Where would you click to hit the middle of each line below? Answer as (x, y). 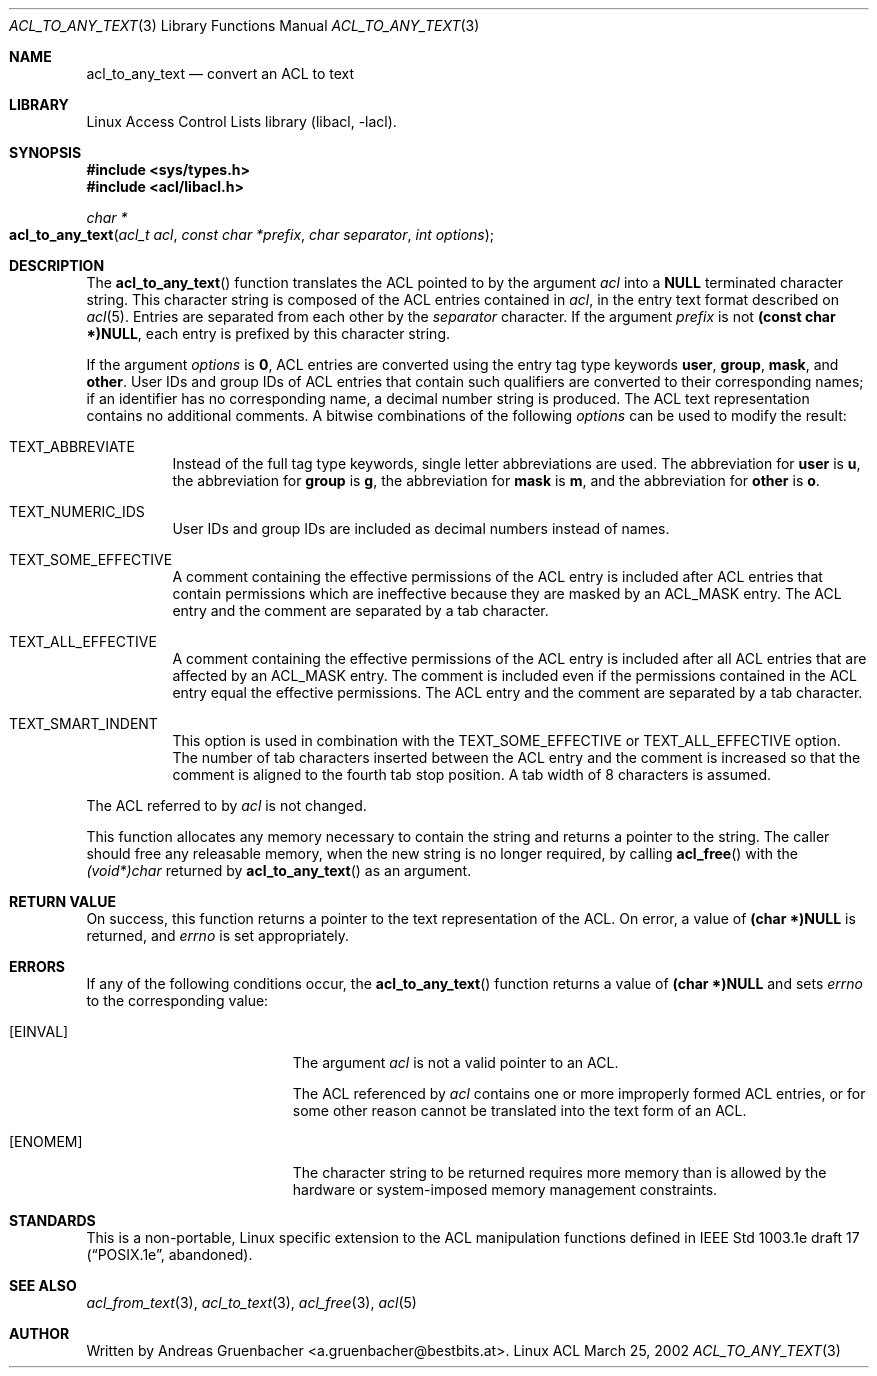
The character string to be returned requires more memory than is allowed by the (559, 1172)
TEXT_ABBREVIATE (72, 446)
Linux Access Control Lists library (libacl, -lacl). (241, 121)
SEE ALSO (43, 1285)
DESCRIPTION (57, 265)
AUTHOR (39, 1333)
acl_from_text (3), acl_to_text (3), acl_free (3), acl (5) (251, 1302)
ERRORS (37, 966)
